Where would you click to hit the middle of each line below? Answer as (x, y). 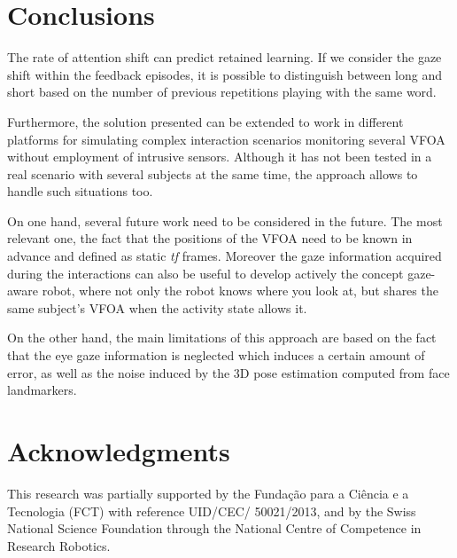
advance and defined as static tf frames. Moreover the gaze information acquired (225, 256)
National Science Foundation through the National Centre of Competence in (214, 528)
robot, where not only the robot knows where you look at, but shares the (240, 291)
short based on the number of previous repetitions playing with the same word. (222, 92)
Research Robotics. (59, 545)
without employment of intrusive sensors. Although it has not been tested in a (220, 157)
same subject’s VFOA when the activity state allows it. (157, 307)
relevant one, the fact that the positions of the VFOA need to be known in (210, 238)
